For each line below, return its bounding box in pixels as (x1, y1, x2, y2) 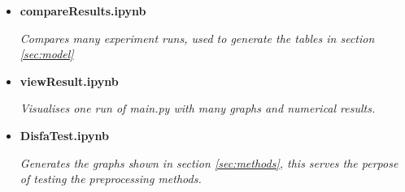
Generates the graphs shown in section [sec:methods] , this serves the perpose (20, 154, 398, 171)
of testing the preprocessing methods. (20, 170, 202, 187)
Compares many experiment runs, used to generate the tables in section (20, 29, 375, 46)
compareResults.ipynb (20, 2, 146, 19)
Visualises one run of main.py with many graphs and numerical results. (20, 100, 376, 117)
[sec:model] (20, 45, 74, 62)
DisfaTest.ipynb (20, 126, 109, 143)
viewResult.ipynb (20, 72, 119, 89)
